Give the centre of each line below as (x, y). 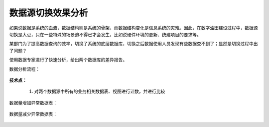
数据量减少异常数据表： (33, 114)
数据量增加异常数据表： (33, 103)
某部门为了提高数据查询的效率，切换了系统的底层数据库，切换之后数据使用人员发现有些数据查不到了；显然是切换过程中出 (134, 44)
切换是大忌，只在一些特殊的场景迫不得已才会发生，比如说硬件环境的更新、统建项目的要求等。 (105, 34)
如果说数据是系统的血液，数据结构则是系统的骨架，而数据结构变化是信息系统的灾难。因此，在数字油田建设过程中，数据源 (134, 28)
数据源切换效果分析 (49, 13)
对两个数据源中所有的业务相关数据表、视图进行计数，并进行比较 (100, 91)
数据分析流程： (24, 69)
